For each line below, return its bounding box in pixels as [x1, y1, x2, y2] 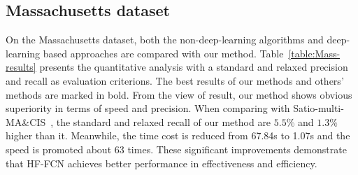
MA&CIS [6, 114, 46, 129]
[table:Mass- [288, 45, 341, 60]
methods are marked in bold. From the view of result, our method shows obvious [6, 87, 352, 101]
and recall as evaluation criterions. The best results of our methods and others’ [6, 73, 344, 87]
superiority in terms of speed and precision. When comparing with [6, 101, 290, 115]
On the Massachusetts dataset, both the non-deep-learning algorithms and [6, 32, 324, 47]
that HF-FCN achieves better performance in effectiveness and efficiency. [6, 155, 317, 170]
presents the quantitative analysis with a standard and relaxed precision [39, 59, 348, 74]
